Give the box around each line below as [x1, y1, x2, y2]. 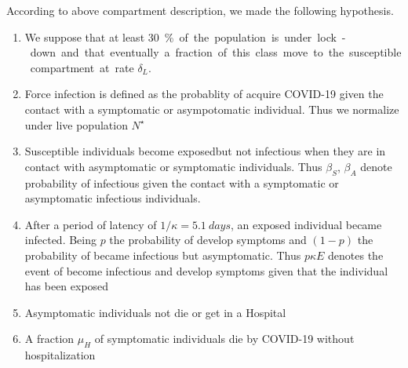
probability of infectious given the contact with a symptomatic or [24, 174, 339, 191]
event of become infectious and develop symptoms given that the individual [24, 262, 388, 279]
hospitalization [24, 347, 96, 363]
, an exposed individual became [231, 216, 382, 232]
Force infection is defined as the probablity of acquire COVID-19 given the [24, 86, 384, 102]
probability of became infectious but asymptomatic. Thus [24, 246, 301, 263]
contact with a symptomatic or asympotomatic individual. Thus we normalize [24, 100, 399, 117]
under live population [24, 116, 128, 133]
